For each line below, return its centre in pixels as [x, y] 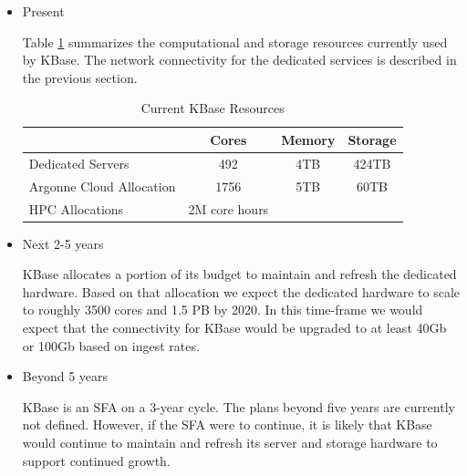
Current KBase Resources [213, 108]
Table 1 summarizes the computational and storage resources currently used [235, 41]
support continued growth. [96, 460]
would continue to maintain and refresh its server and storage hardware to [230, 442]
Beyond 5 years [65, 376]
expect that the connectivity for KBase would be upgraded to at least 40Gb [234, 327]
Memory [308, 139]
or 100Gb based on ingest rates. [111, 345]
